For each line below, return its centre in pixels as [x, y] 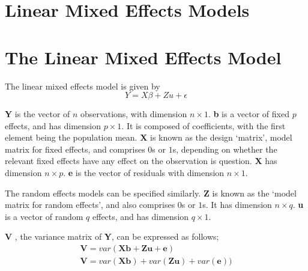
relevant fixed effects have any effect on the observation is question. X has [141, 161]
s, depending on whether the [225, 149]
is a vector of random [44, 216]
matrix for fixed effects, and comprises [75, 149]
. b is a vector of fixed [249, 114]
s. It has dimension [237, 205]
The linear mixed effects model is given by [83, 86]
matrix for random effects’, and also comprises [90, 205]
